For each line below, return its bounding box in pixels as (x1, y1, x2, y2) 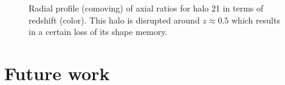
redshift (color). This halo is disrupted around (29, 13, 200, 26)
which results (232, 13, 280, 26)
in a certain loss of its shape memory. (29, 25, 168, 38)
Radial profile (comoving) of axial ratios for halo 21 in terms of (29, 2, 264, 14)
